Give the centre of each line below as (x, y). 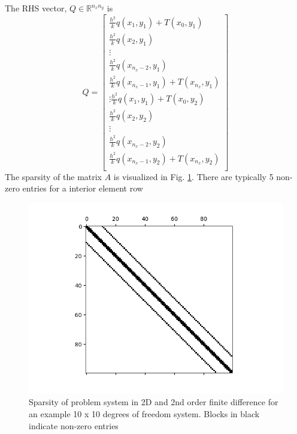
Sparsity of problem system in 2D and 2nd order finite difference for (154, 402)
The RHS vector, (36, 8)
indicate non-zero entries (74, 425)
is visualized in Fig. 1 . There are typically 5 (193, 176)
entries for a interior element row (83, 188)
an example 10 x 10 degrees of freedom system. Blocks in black (144, 413)
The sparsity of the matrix (54, 176)
